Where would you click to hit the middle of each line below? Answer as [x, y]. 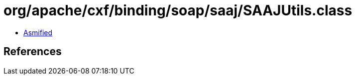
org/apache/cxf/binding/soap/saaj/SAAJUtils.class [178, 10]
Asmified [38, 32]
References [33, 52]
